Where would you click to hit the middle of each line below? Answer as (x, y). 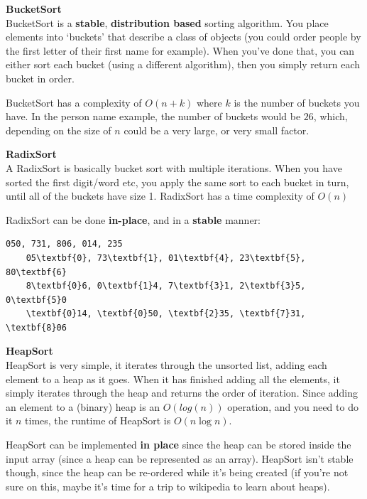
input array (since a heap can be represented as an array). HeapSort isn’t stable (180, 458)
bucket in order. (40, 78)
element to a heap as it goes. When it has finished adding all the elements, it (173, 379)
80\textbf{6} (36, 272)
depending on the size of (59, 130)
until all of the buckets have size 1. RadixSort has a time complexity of (160, 196)
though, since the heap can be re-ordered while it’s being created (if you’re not (177, 472)
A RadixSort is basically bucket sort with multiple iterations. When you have (174, 167)
